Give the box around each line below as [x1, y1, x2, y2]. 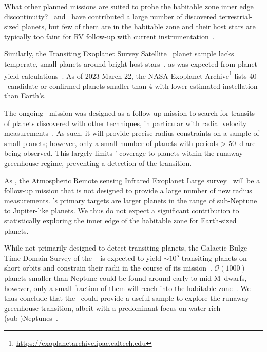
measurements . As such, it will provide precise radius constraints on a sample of [4, 128, 259, 138]
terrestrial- [219, 11, 253, 22]
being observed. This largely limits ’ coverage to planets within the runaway [4, 148, 243, 158]
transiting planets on [181, 252, 247, 263]
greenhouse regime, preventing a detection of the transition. [4, 157, 192, 168]
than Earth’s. [4, 90, 46, 101]
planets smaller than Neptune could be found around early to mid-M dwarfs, [4, 272, 247, 283]
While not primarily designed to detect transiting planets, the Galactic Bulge [4, 242, 247, 253]
